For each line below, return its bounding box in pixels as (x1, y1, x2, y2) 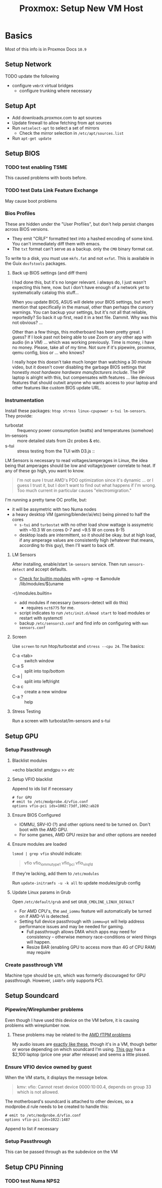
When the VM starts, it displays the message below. (5, 1075, 108, 1080)
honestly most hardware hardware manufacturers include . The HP (12, 369, 145, 375)
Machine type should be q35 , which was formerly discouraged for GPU (5, 972, 146, 978)
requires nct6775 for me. (26, 605, 75, 611)
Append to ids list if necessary (12, 786, 73, 791)
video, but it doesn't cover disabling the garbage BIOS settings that (12, 364, 146, 370)
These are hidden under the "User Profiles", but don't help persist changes (5, 221, 154, 227)
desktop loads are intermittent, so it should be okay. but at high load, (19, 532, 156, 538)
